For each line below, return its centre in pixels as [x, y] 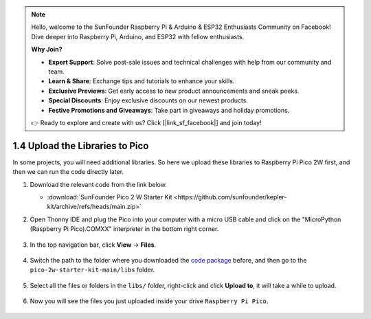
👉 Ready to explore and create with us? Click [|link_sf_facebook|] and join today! [146, 122]
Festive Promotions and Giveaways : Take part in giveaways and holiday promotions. [169, 110]
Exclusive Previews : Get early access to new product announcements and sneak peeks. [174, 91]
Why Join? [47, 49]
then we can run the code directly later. [68, 172]
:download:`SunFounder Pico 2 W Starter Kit [110, 197]
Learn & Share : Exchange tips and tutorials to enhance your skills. [142, 81]
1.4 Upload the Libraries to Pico [81, 145]
